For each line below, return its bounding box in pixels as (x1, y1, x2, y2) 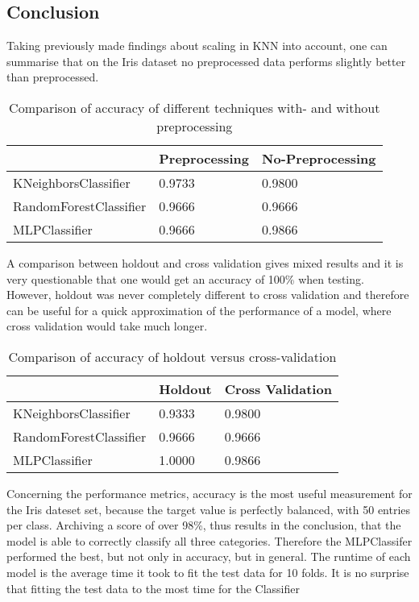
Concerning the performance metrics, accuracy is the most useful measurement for (6, 484, 413, 501)
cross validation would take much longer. (6, 318, 208, 334)
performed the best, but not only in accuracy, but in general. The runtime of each (6, 548, 411, 565)
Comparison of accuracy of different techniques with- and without (9, 98, 380, 117)
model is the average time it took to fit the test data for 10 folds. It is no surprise (6, 563, 409, 580)
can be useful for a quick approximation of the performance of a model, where (6, 301, 392, 318)
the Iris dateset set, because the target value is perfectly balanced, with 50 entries (6, 500, 411, 517)
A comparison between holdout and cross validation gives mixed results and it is (6, 254, 404, 271)
